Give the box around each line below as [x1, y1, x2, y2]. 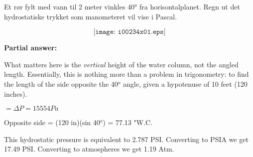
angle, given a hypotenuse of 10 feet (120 [123, 78, 248, 89]
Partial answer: [4, 42, 57, 53]
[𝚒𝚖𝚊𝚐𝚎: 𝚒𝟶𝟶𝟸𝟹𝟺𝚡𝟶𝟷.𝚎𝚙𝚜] [93, 28, 166, 36]
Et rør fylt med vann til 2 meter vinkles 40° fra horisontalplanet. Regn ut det [4, 1, 240, 11]
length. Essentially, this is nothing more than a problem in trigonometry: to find [4, 69, 249, 79]
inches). [4, 88, 27, 99]
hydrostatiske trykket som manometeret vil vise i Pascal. [4, 11, 177, 21]
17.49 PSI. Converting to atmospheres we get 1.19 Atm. [4, 144, 174, 154]
